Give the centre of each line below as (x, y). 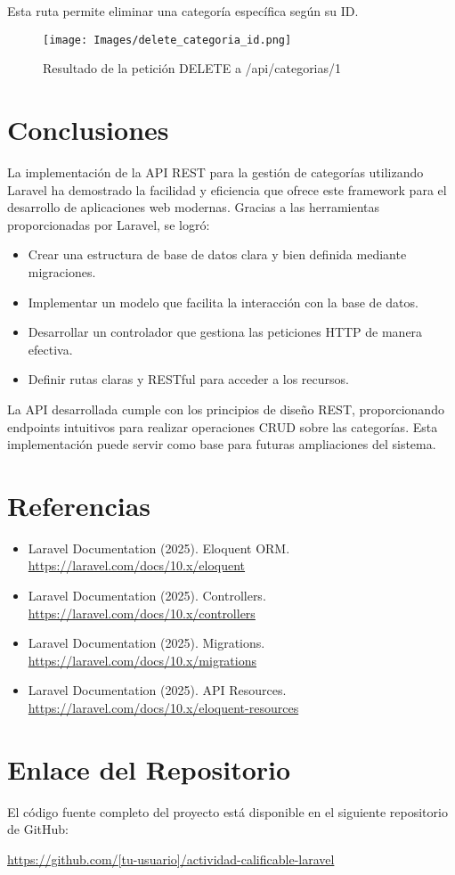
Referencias (79, 505)
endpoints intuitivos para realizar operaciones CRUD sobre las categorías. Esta (223, 426)
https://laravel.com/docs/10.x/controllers (142, 613)
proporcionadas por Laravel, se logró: (109, 224)
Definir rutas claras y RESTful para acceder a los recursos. (188, 379)
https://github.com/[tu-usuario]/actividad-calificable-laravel (171, 859)
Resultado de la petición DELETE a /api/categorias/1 (192, 68)
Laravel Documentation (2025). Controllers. (147, 595)
